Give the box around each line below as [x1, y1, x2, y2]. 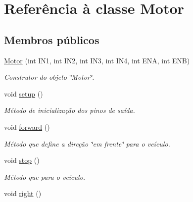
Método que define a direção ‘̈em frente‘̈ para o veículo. [4, 138, 170, 149]
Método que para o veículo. [4, 171, 86, 182]
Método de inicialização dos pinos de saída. [4, 105, 135, 115]
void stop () [4, 155, 40, 165]
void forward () [4, 121, 50, 132]
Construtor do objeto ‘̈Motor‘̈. [4, 72, 95, 82]
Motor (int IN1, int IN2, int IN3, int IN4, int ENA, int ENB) [4, 55, 190, 65]
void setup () [4, 88, 43, 99]
